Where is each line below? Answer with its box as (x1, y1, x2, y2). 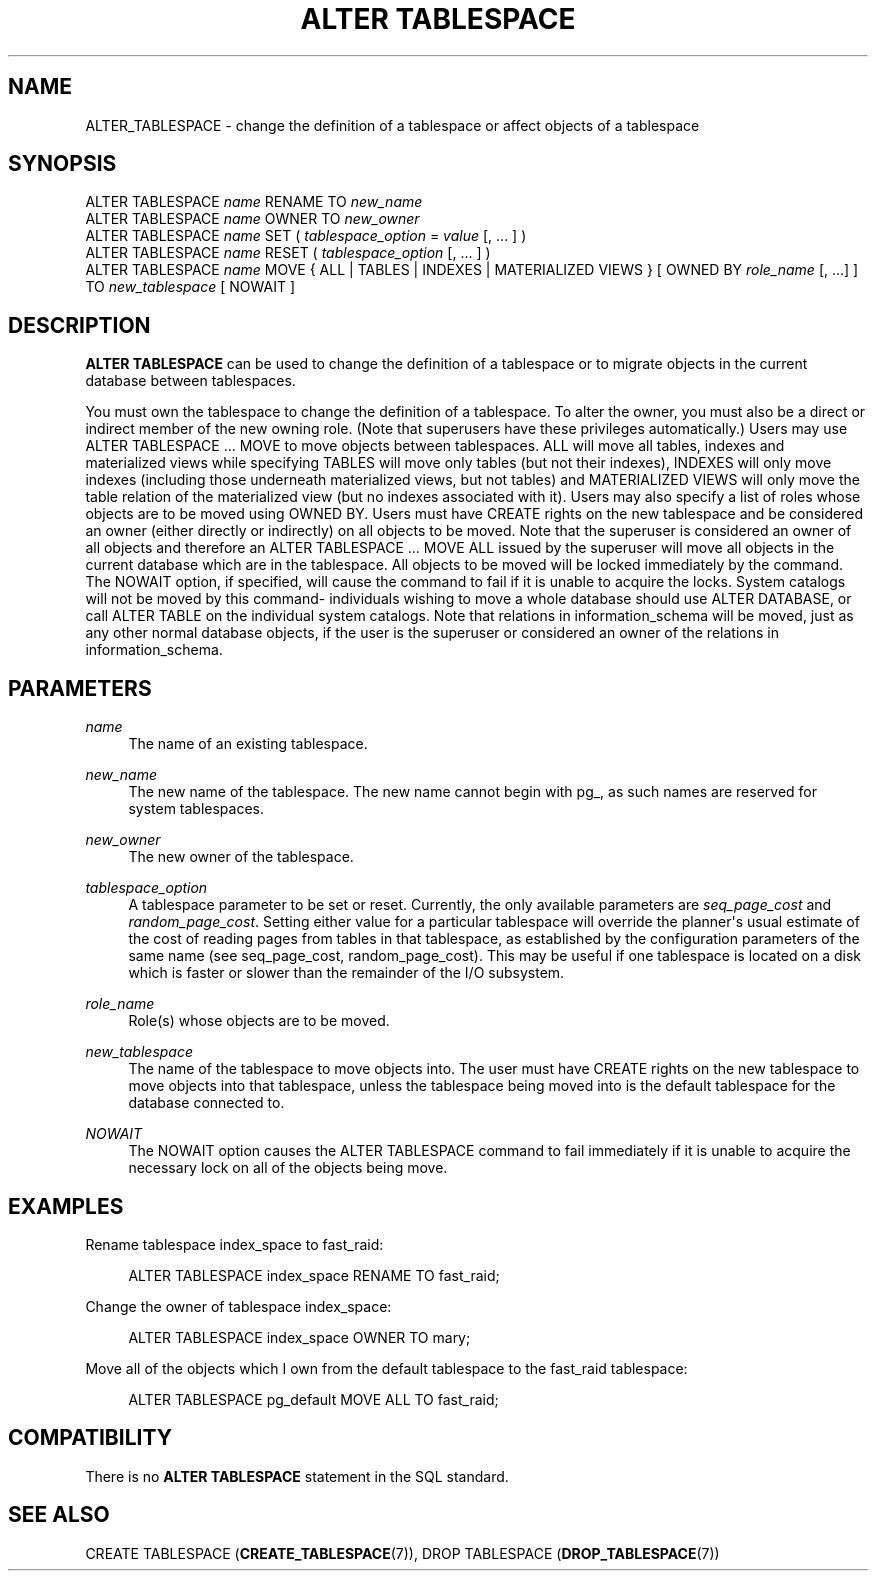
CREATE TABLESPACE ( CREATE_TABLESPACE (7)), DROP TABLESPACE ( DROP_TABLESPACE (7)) (85, 1544, 720, 1562)
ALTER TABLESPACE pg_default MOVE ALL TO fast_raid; (128, 1390, 499, 1408)
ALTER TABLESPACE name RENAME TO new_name (85, 193, 423, 211)
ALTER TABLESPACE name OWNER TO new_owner (85, 210, 420, 228)
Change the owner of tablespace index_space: (85, 1297, 392, 1315)
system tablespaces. (128, 800, 265, 818)
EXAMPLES (8, 1193, 124, 1219)
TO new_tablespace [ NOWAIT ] (85, 278, 296, 296)
